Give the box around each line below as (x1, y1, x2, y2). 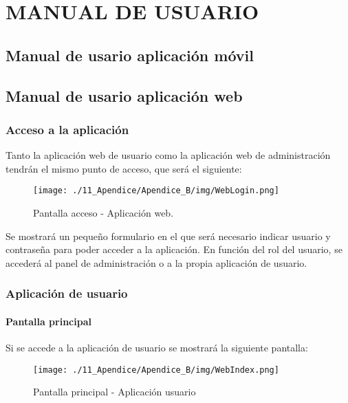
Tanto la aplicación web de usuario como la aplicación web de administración (6, 148, 331, 162)
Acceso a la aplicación (6, 120, 129, 138)
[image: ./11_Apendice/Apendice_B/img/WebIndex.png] (33, 364, 279, 375)
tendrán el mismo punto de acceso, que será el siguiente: (6, 161, 242, 175)
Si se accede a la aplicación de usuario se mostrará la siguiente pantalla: (6, 340, 308, 355)
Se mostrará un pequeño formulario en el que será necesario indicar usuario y (6, 228, 331, 243)
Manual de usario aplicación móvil (6, 44, 254, 65)
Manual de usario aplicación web (6, 85, 243, 106)
